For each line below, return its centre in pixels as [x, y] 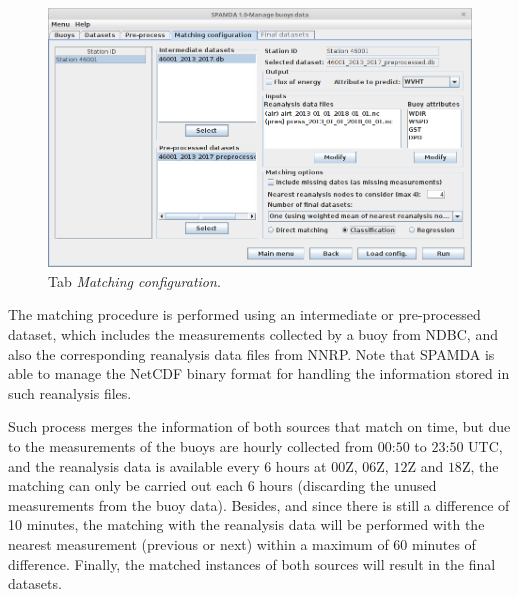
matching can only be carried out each [125, 485]
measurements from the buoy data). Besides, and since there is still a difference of [259, 504]
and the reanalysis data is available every [134, 465]
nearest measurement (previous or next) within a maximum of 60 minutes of [242, 544]
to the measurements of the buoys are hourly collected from [191, 446]
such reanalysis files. [70, 392]
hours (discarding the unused [348, 485]
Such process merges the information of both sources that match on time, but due [259, 426]
